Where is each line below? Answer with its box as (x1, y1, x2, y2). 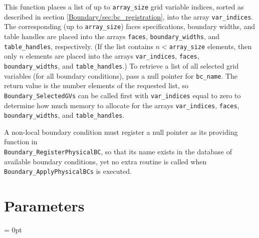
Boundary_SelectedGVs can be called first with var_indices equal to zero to (4, 90, 241, 100)
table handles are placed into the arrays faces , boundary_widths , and (4, 31, 220, 41)
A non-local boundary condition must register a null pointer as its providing (4, 126, 238, 137)
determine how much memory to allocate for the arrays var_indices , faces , (4, 100, 239, 110)
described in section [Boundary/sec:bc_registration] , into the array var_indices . (4, 11, 253, 22)
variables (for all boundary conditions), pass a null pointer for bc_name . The (4, 70, 238, 81)
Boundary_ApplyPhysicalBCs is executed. (4, 166, 132, 176)
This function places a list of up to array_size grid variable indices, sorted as (4, 2, 244, 12)
